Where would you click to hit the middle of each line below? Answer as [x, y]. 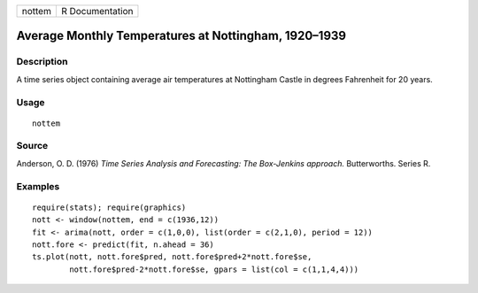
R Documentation [97, 11]
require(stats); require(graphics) [109, 207]
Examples [38, 186]
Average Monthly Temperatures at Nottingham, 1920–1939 [181, 36]
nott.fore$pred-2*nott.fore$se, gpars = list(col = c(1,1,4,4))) [214, 269]
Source [32, 146]
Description [42, 62]
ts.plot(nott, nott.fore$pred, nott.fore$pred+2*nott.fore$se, [172, 257]
